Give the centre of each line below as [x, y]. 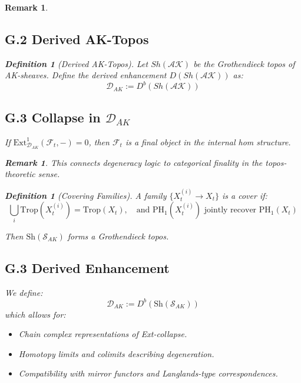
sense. [49, 174]
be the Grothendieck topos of [244, 63]
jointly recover [230, 210]
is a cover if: [245, 195]
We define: [24, 292]
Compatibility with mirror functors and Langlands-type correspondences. [148, 373]
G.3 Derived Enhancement [87, 267]
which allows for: [35, 314]
